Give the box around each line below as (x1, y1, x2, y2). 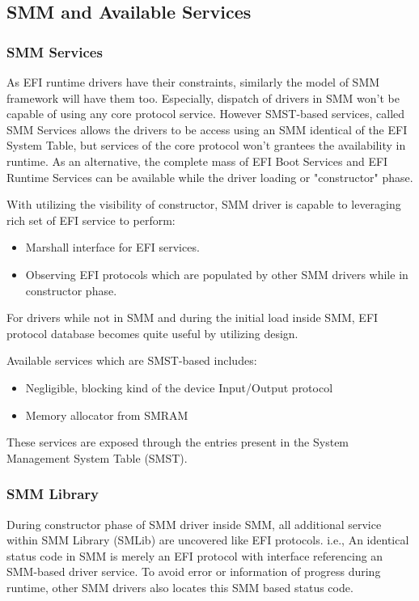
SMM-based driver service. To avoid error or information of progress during (6, 563, 381, 580)
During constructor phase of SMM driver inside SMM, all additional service (6, 515, 382, 532)
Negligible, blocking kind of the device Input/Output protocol (25, 379, 333, 396)
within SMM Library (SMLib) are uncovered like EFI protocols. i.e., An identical (6, 531, 409, 548)
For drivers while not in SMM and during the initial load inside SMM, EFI (6, 309, 379, 326)
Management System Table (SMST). (6, 449, 188, 466)
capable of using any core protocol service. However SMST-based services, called (6, 105, 405, 122)
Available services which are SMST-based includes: (6, 352, 257, 369)
